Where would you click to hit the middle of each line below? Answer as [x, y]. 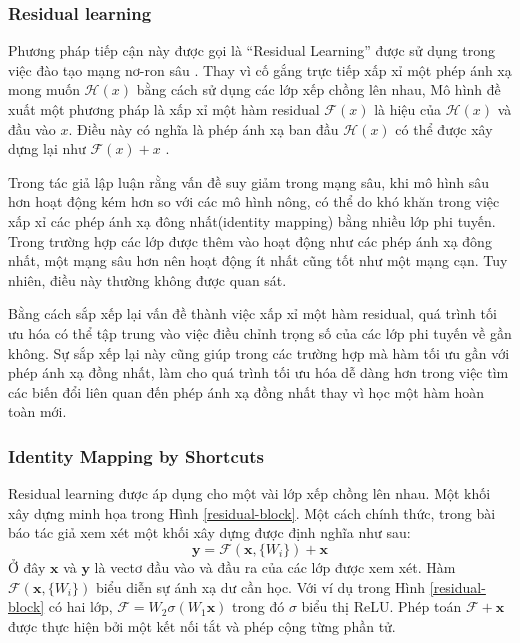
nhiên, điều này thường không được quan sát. [147, 279]
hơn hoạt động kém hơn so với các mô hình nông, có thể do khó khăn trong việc [254, 201]
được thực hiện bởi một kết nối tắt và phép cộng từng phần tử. [202, 625]
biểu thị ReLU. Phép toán [381, 606]
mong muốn [44, 89]
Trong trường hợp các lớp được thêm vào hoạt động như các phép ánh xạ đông [250, 240]
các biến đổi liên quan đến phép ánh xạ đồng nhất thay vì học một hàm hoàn [246, 391]
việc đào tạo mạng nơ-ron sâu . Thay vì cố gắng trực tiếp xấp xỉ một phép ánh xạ [260, 69]
